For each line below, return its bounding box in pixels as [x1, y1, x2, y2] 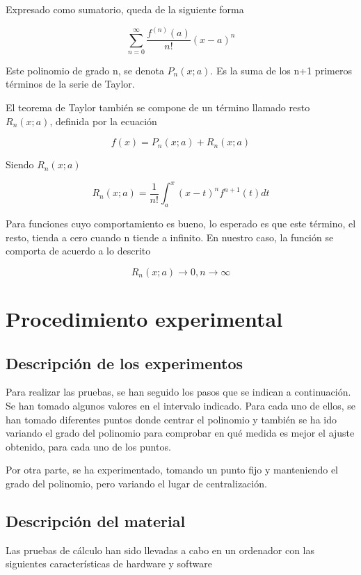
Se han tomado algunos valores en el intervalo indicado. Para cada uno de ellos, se [6, 398, 356, 413]
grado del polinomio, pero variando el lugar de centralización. [6, 476, 267, 491]
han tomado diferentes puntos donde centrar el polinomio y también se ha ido [6, 412, 337, 426]
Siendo [6, 157, 34, 172]
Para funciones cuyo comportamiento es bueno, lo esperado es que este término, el [6, 216, 356, 231]
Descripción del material [6, 510, 186, 531]
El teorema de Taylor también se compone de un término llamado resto [6, 100, 310, 115]
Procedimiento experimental [6, 305, 283, 333]
